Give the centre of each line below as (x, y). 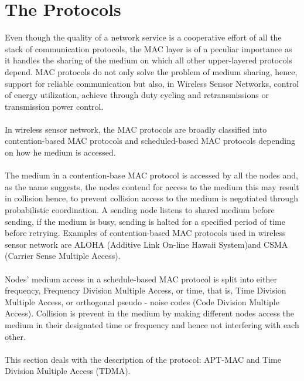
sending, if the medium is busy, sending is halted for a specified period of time (145, 221)
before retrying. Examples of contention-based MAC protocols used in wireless (145, 233)
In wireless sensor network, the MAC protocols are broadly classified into (136, 129)
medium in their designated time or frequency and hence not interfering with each (152, 324)
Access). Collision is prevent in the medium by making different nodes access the (150, 313)
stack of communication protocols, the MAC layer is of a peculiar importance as (148, 48)
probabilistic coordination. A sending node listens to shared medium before (140, 210)
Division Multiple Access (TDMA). (68, 371)
